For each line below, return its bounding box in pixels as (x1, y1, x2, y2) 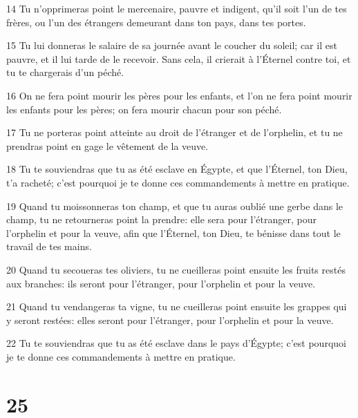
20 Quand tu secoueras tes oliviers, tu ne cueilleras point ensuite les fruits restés (6, 262, 346, 276)
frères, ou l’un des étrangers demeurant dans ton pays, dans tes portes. (6, 15, 306, 29)
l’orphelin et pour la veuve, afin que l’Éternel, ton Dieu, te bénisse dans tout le (6, 225, 341, 240)
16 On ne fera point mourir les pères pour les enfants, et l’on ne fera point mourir (6, 88, 352, 102)
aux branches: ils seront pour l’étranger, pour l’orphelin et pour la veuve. (6, 276, 316, 290)
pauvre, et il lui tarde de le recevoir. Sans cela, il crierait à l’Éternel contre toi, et (6, 51, 351, 66)
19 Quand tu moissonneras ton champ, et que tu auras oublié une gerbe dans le (6, 198, 343, 213)
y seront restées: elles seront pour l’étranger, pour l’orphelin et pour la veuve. (6, 312, 334, 327)
